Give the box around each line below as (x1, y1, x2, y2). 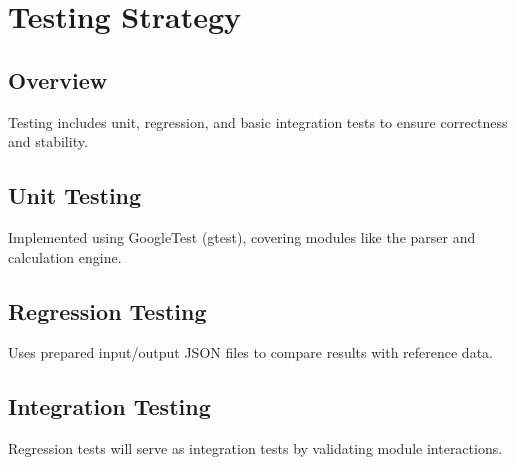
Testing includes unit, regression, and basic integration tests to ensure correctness (8, 111, 508, 132)
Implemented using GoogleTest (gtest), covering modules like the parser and (8, 226, 476, 247)
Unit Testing (8, 180, 142, 211)
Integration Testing (8, 391, 211, 422)
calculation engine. (8, 246, 122, 267)
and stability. (8, 131, 88, 152)
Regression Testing (8, 295, 207, 326)
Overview (8, 64, 108, 95)
